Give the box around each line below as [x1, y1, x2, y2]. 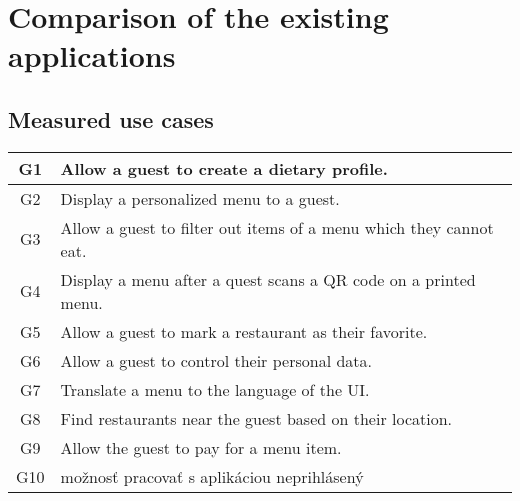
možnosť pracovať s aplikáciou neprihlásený [60, 464, 364, 488]
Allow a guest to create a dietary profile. [60, 156, 388, 180]
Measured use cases [8, 103, 214, 134]
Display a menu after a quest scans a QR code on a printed [60, 267, 476, 291]
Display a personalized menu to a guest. [60, 186, 340, 210]
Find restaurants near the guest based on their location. [60, 406, 453, 430]
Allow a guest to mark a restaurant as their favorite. [60, 319, 428, 343]
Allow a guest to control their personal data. [60, 348, 372, 372]
